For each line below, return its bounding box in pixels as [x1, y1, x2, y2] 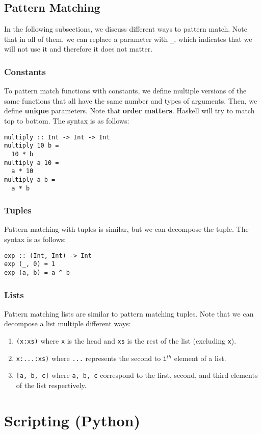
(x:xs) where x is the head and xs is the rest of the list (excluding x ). [16, 335, 237, 346]
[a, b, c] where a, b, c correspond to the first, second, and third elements [16, 370, 258, 380]
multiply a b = [4, 176, 56, 183]
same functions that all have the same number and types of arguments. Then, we [4, 95, 257, 106]
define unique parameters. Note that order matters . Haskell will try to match [4, 105, 255, 116]
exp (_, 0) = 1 [4, 260, 56, 268]
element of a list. [174, 352, 226, 363]
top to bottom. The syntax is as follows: [4, 115, 129, 126]
